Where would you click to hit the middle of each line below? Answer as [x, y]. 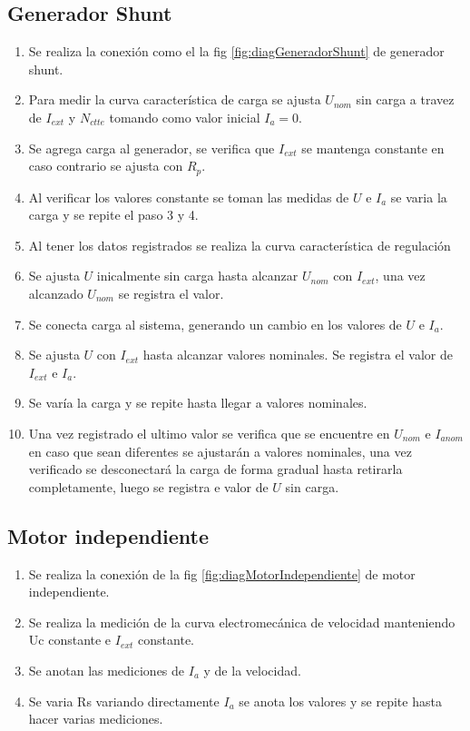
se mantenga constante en [373, 148]
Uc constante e [70, 640]
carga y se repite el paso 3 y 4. [113, 215]
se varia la [419, 197]
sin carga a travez [405, 99]
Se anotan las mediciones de [107, 670]
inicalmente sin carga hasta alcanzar [197, 276]
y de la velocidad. [252, 670]
